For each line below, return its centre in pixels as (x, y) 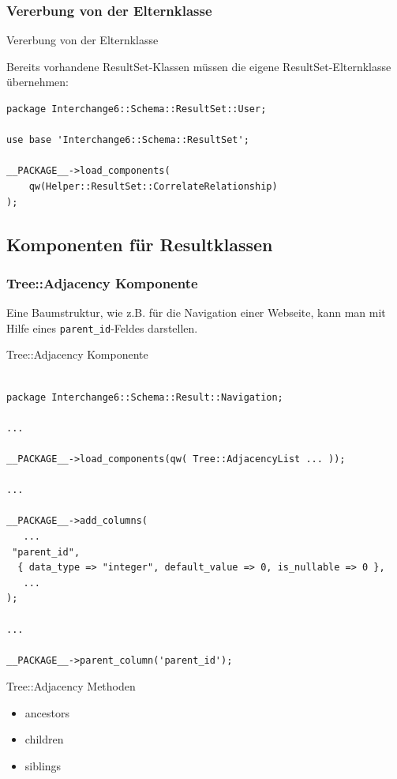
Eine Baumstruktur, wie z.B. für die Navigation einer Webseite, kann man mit (196, 312)
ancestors (47, 712)
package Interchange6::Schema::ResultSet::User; (137, 109)
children (44, 739)
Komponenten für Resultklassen (140, 244)
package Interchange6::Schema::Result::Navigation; (145, 397)
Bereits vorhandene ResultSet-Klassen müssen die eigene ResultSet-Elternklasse (199, 66)
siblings (43, 766)
